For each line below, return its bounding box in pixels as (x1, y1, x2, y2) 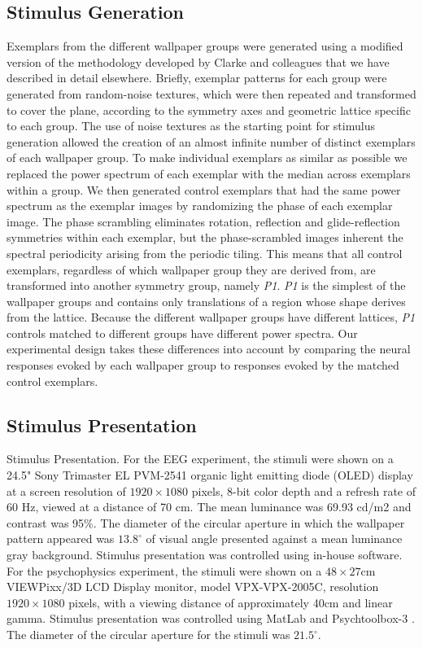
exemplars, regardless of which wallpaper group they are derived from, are (7, 261, 376, 278)
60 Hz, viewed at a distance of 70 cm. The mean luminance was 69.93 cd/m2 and (7, 498, 412, 515)
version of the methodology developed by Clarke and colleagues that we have (7, 53, 390, 70)
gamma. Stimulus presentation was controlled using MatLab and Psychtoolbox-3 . (7, 610, 415, 627)
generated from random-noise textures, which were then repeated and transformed (7, 85, 416, 102)
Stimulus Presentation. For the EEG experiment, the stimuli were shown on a (7, 450, 394, 467)
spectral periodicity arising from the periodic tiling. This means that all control (7, 244, 403, 261)
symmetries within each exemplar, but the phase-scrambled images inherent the (7, 229, 403, 246)
